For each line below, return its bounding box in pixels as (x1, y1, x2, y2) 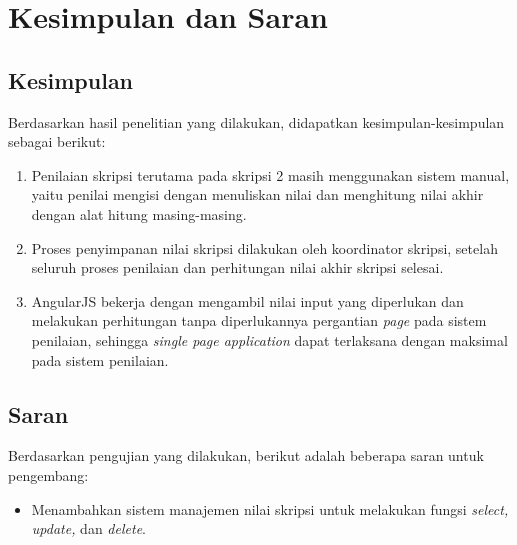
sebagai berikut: (8, 131, 106, 152)
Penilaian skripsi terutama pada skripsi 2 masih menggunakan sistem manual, (31, 164, 510, 185)
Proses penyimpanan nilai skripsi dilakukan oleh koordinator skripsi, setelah (31, 237, 498, 258)
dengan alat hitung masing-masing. (31, 203, 247, 224)
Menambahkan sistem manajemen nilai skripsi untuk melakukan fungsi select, (31, 498, 509, 519)
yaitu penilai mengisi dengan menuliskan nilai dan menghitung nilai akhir (31, 184, 484, 205)
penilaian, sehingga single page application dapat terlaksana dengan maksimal (31, 329, 508, 350)
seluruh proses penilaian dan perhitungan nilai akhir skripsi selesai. (31, 257, 444, 278)
